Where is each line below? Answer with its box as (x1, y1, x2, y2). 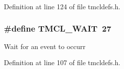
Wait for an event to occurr (4, 41, 86, 51)
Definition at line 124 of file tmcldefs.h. (4, 1, 121, 11)
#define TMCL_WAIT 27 (4, 22, 111, 34)
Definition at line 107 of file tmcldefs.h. (4, 57, 121, 68)
